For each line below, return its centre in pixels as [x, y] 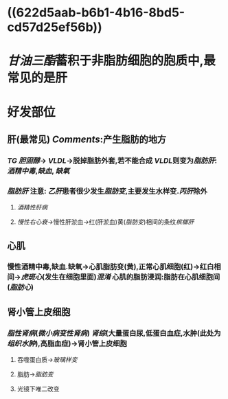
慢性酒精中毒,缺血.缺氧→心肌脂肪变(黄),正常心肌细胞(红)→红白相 [114, 267]
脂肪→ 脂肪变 [35, 374]
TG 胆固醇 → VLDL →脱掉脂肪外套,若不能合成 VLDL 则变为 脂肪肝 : [112, 161]
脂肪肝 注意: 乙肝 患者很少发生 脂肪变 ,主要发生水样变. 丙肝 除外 [107, 191]
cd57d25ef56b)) [55, 27]
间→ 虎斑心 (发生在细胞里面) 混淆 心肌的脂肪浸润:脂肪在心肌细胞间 [114, 277]
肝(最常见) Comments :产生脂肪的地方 [87, 139]
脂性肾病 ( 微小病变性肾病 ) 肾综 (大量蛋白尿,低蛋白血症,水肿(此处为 [114, 333]
